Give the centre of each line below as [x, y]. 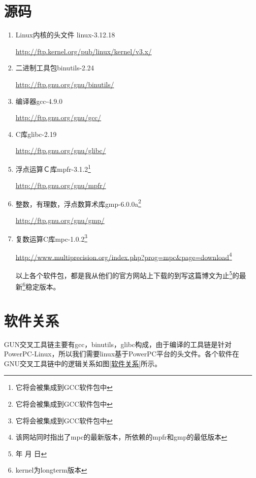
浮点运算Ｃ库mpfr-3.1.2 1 [53, 168]
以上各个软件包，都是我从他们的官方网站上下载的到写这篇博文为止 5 [124, 274]
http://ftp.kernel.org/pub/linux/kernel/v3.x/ [84, 51]
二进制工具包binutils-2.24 [55, 68]
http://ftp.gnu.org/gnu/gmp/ [60, 220]
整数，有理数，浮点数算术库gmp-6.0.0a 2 [78, 203]
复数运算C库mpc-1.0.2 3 [51, 238]
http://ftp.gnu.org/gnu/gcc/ [58, 117]
